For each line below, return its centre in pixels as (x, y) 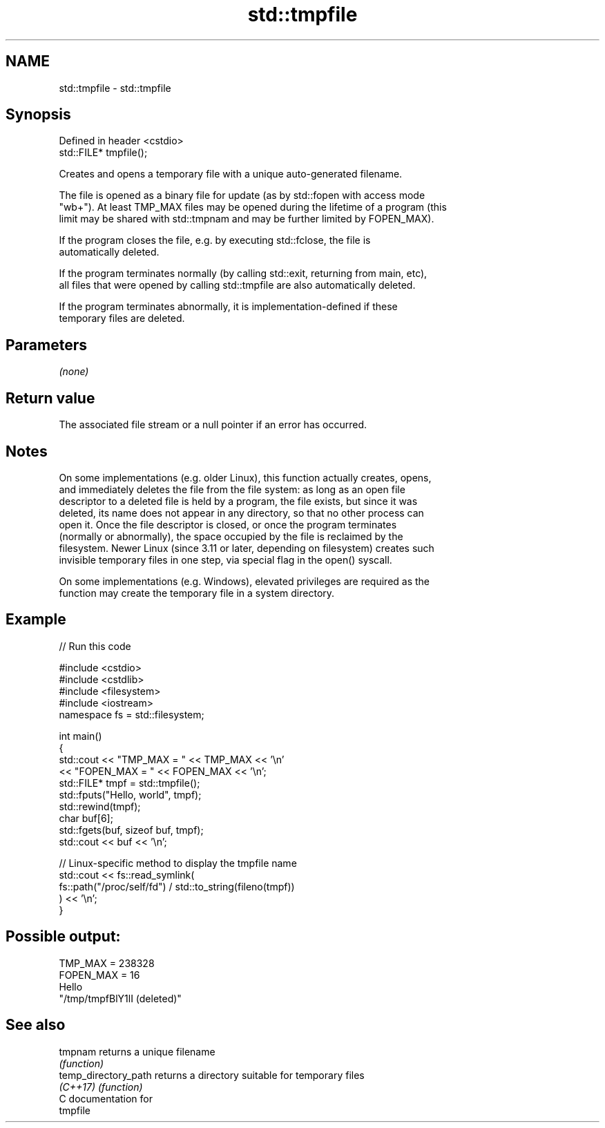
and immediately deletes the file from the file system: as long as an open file (232, 489)
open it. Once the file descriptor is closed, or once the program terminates (228, 524)
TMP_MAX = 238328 (107, 963)
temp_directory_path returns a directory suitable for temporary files (212, 1075)
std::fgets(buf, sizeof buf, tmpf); (131, 830)
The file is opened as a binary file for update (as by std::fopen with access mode (242, 195)
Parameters (46, 345)
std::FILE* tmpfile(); (103, 153)
